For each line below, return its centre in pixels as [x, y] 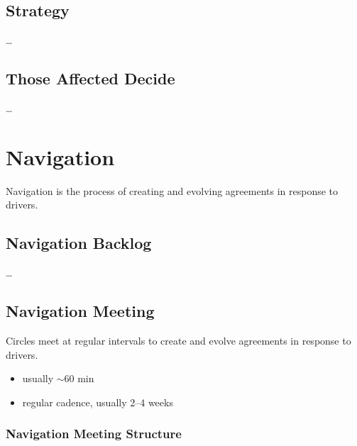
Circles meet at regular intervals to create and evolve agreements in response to [178, 340]
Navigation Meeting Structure [94, 434]
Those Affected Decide [90, 78]
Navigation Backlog [79, 243]
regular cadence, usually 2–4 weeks [98, 402]
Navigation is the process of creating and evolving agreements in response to [172, 190]
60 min [79, 378]
